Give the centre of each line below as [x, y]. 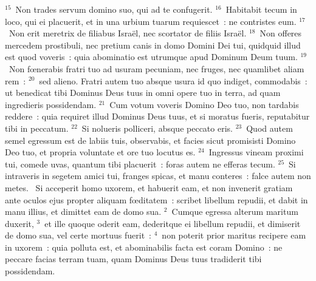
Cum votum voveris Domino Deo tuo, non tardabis [204, 104]
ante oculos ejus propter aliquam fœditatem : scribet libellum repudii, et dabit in [156, 199]
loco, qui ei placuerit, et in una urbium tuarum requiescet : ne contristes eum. [151, 21]
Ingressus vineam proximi [256, 152]
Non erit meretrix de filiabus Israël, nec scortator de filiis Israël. [128, 33]
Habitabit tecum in [261, 9]
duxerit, [19, 223]
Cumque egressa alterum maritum [235, 212]
